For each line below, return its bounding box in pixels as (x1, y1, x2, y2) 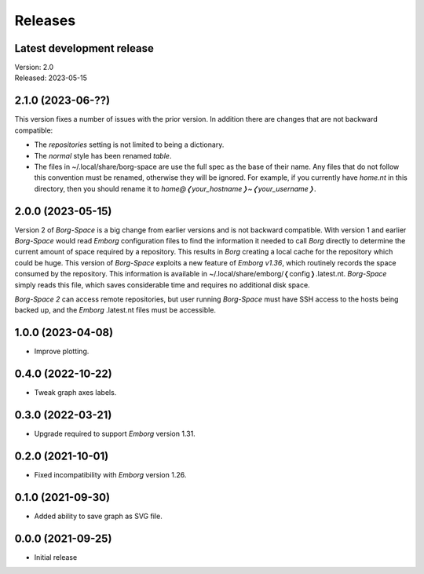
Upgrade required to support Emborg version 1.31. (34, 429, 196, 439)
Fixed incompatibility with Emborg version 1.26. (34, 470, 187, 479)
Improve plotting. (34, 346, 90, 356)
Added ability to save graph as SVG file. (34, 511, 163, 521)
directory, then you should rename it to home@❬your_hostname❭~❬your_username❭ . (34, 184, 317, 193)
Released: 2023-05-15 (14, 73, 88, 82)
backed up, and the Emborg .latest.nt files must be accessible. (14, 305, 216, 315)
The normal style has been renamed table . (34, 151, 172, 160)
